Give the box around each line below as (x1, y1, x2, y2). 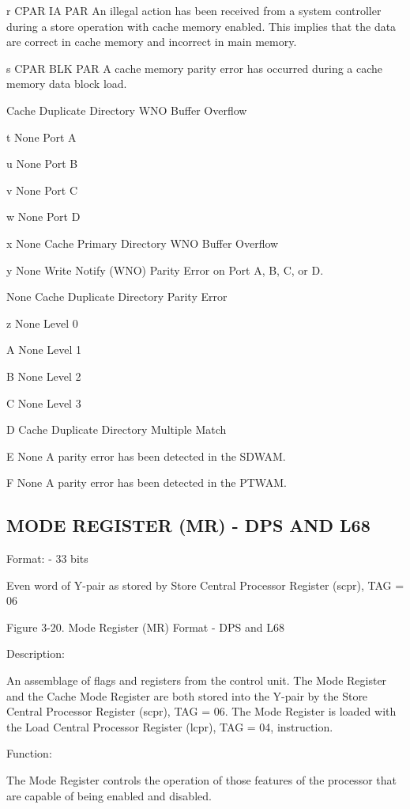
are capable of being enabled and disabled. (6, 787, 212, 803)
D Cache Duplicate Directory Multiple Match (6, 421, 227, 438)
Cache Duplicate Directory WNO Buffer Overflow (6, 101, 247, 118)
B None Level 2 (6, 367, 81, 384)
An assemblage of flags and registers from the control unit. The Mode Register (6, 672, 387, 689)
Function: (6, 745, 52, 762)
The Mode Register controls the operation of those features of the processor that (6, 772, 397, 788)
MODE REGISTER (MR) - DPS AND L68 (6, 513, 371, 537)
